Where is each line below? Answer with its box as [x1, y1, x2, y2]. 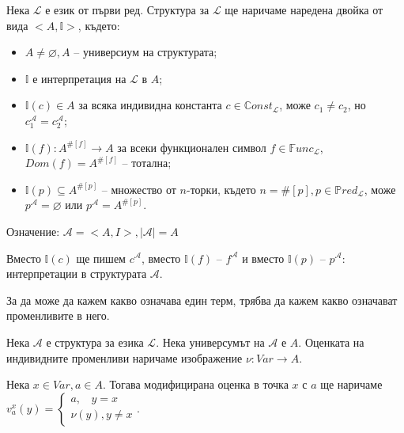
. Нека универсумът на [156, 333, 265, 350]
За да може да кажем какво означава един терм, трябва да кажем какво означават [6, 291, 398, 308]
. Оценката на [298, 333, 364, 350]
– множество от [101, 180, 176, 197]
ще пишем [76, 249, 126, 266]
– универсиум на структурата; [74, 44, 217, 60]
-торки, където [187, 180, 256, 197]
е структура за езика [46, 333, 144, 350]
